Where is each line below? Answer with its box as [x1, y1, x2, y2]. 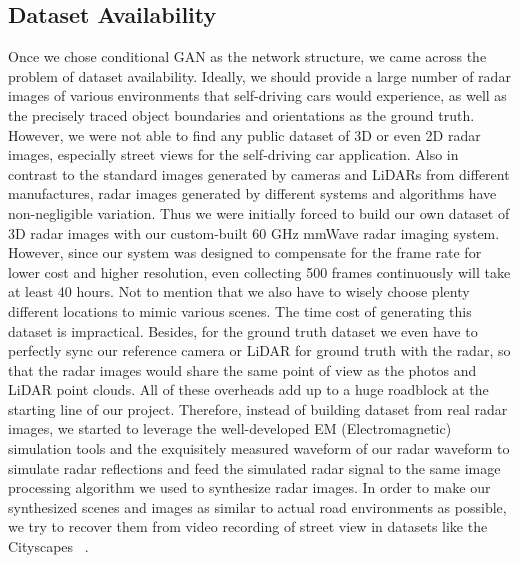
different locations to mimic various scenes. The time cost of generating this [8, 300, 472, 321]
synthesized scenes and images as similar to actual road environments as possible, [8, 496, 507, 517]
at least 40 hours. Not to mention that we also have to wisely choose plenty [8, 281, 470, 302]
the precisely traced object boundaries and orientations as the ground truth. [8, 104, 475, 125]
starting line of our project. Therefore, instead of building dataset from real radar [8, 398, 508, 419]
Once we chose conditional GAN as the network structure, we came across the [8, 46, 487, 67]
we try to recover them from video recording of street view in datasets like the [8, 516, 488, 537]
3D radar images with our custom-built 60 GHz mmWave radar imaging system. [8, 222, 500, 243]
